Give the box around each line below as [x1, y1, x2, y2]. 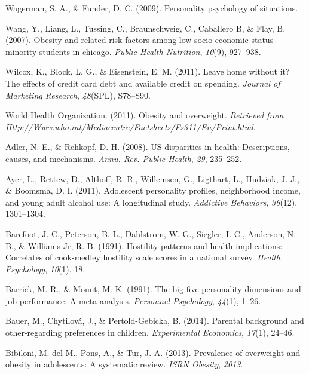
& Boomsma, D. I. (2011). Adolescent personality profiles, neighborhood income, [5, 184, 301, 197]
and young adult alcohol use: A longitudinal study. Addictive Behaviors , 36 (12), [5, 195, 298, 208]
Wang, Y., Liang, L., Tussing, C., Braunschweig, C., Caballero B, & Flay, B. [5, 22, 286, 34]
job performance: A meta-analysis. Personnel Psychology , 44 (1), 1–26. [5, 294, 261, 306]
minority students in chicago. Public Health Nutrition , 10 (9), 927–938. [5, 45, 261, 57]
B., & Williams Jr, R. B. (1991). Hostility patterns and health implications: [5, 239, 283, 252]
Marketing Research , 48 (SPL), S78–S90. [5, 88, 151, 101]
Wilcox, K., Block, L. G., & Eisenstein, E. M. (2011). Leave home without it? [5, 65, 290, 78]
